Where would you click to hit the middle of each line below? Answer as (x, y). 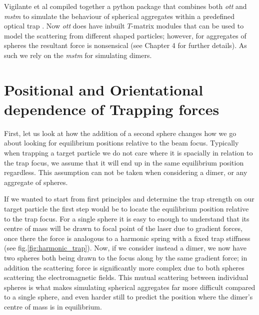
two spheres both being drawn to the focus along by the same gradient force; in (126, 257)
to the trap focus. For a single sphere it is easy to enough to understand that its (127, 218)
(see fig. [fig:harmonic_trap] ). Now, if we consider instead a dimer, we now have (125, 248)
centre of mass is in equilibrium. (53, 306)
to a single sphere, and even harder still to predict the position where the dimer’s (128, 297)
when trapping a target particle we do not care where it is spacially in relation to (128, 153)
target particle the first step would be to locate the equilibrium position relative (126, 209)
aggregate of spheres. (36, 182)
